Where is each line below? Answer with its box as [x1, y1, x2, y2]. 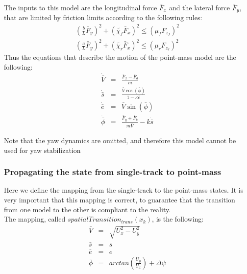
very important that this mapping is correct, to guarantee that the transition [4, 195, 235, 205]
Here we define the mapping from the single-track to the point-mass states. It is [4, 185, 244, 195]
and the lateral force [169, 2, 230, 12]
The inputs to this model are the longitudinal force [4, 2, 157, 12]
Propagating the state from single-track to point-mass [4, 166, 222, 178]
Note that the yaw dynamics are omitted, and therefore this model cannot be [4, 135, 236, 146]
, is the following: [152, 214, 204, 224]
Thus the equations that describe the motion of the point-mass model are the [4, 52, 236, 62]
